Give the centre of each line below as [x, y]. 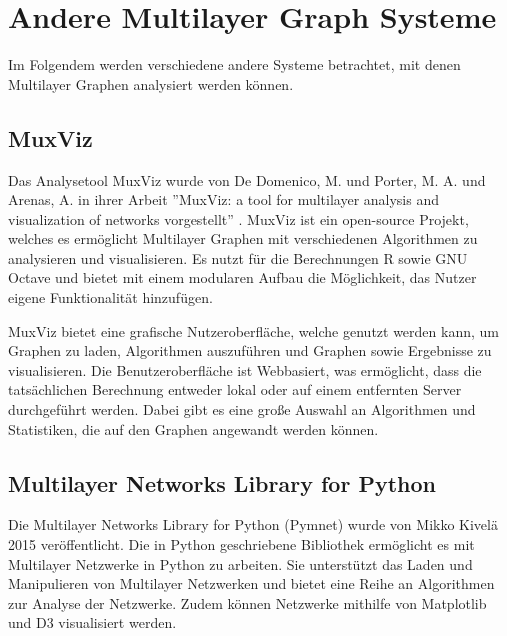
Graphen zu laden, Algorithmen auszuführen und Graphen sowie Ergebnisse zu [250, 350]
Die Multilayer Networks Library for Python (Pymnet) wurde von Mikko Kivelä [253, 524]
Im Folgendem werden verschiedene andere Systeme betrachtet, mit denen [234, 64]
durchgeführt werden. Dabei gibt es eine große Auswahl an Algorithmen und [242, 409]
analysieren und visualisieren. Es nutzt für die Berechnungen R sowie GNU [238, 257]
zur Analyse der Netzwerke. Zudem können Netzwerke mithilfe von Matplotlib [247, 602]
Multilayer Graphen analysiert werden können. [151, 83]
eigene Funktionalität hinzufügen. [110, 297]
